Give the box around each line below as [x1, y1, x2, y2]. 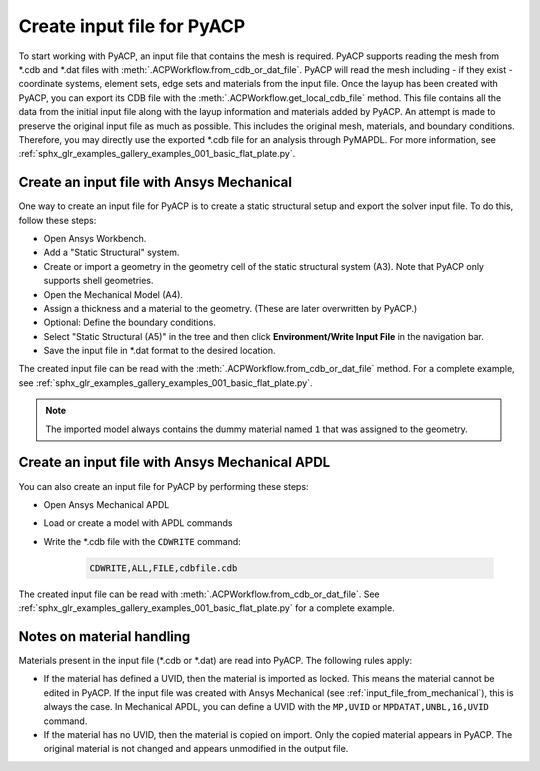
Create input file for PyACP [18, 15, 246, 37]
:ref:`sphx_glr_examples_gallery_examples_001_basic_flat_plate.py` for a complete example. [18, 602, 395, 614]
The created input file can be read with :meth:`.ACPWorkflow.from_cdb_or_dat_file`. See [18, 588, 380, 600]
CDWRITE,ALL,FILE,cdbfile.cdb [89, 562, 238, 574]
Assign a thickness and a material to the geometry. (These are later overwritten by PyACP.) [43, 302, 418, 314]
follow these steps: [18, 214, 97, 226]
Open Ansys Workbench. [43, 232, 147, 244]
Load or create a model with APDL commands [43, 517, 233, 529]
